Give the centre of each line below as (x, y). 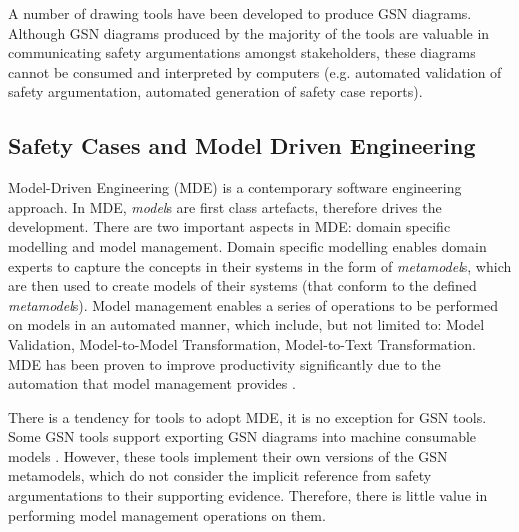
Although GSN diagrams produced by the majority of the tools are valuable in (249, 32)
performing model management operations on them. (167, 514)
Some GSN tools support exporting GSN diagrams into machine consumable (242, 436)
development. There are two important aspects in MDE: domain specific (229, 226)
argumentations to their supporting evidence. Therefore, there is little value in (248, 495)
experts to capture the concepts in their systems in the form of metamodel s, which (260, 265)
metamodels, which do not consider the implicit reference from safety (220, 475)
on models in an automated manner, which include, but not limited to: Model (246, 324)
